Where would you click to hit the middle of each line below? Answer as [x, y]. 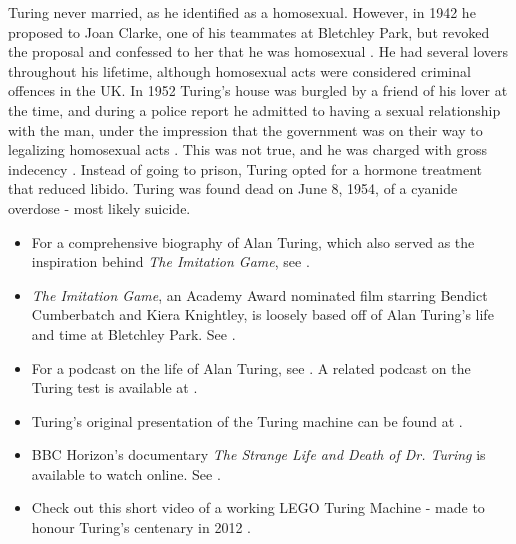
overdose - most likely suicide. [99, 207]
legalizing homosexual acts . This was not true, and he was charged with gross [247, 149]
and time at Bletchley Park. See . [133, 333]
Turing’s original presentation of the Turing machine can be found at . [247, 420]
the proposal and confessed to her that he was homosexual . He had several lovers [258, 51]
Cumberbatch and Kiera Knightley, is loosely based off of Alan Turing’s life [262, 314]
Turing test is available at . [114, 387]
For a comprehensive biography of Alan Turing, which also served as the [253, 241]
